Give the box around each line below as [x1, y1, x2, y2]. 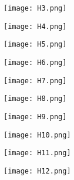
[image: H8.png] [4, 94, 67, 103]
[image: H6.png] [4, 58, 67, 67]
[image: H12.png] [4, 166, 71, 175]
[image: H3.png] [4, 4, 67, 12]
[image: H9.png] [4, 112, 67, 121]
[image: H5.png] [4, 40, 67, 49]
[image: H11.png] [4, 149, 71, 158]
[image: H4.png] [4, 22, 67, 31]
